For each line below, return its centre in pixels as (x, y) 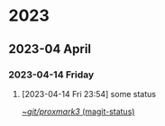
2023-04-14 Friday (51, 75)
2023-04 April (50, 49)
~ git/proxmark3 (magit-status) (78, 111)
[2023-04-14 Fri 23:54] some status (89, 94)
